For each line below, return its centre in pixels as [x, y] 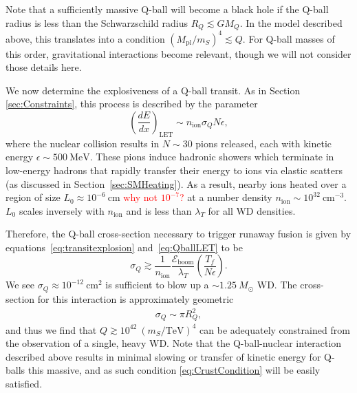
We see [20, 285]
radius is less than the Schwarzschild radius [97, 22]
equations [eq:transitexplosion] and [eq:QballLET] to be [124, 247]
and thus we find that [51, 329]
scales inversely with [62, 210]
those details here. [44, 67]
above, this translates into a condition [85, 38]
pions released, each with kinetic [264, 143]
